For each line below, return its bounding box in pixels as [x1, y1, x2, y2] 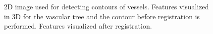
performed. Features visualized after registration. [4, 21, 152, 31]
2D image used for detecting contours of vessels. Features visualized [4, 1, 209, 11]
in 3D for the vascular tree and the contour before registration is [4, 11, 200, 21]
